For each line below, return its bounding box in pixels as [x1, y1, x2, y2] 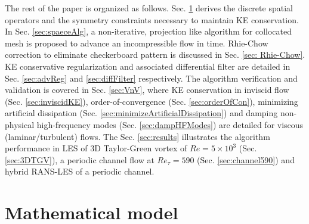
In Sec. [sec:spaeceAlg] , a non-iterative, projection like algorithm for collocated [5, 25, 292, 38]
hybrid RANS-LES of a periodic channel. [5, 165, 154, 178]
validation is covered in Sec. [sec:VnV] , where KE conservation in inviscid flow [5, 83, 289, 96]
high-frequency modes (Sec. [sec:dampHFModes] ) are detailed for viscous [36, 118, 304, 130]
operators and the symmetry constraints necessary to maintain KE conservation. [5, 13, 299, 26]
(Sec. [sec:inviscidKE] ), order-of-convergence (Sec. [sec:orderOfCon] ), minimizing [5, 95, 298, 107]
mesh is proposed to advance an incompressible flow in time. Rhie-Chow [5, 36, 268, 49]
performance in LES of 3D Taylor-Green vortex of [5, 142, 187, 154]
